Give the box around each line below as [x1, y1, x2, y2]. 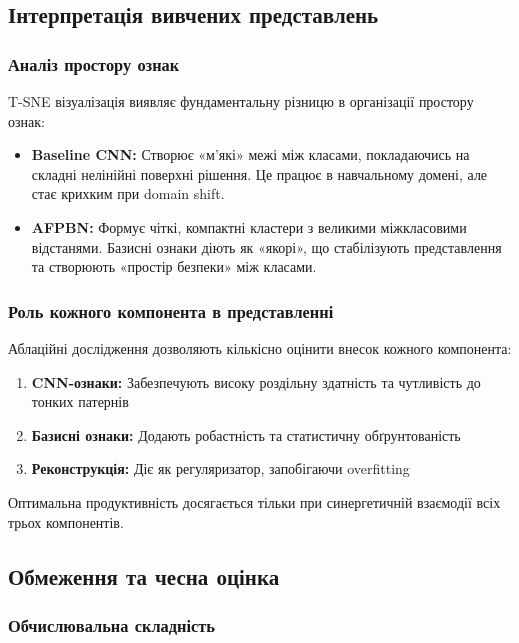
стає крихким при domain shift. [31, 183, 225, 204]
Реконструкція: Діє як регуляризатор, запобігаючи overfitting [31, 458, 410, 479]
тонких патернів [31, 391, 129, 412]
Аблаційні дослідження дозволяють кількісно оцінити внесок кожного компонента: [8, 337, 512, 358]
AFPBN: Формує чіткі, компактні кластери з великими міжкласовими [31, 216, 467, 237]
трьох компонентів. [8, 511, 124, 532]
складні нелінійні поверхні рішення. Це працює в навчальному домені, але [31, 163, 488, 184]
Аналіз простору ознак [8, 51, 180, 76]
